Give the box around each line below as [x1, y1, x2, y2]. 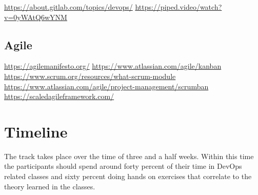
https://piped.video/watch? [135, 2, 222, 12]
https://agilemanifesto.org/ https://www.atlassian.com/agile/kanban [4, 61, 222, 71]
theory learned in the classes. [4, 181, 95, 191]
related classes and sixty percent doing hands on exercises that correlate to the [4, 171, 252, 182]
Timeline [4, 121, 68, 142]
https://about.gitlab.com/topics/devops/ [4, 2, 133, 12]
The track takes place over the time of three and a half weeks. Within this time [4, 150, 254, 161]
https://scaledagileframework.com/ [4, 91, 114, 102]
